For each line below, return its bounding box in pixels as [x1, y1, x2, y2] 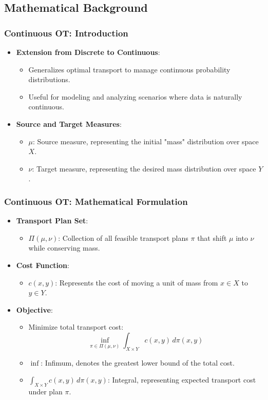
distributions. [28, 74, 70, 85]
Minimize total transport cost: [28, 321, 124, 332]
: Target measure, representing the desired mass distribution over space [32, 163, 256, 174]
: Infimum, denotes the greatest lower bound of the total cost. [41, 357, 235, 368]
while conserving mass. [28, 242, 100, 253]
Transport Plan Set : [16, 215, 88, 226]
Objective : [16, 304, 53, 315]
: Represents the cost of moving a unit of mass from [55, 277, 218, 288]
